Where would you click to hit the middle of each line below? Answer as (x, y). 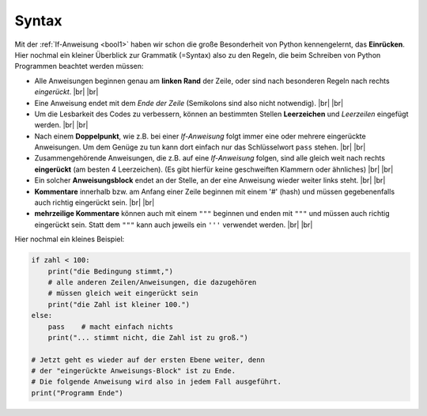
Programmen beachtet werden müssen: (79, 66)
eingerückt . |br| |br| (66, 92)
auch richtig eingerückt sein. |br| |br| (94, 202)
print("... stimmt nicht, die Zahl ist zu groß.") (148, 337)
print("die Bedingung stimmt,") (111, 271)
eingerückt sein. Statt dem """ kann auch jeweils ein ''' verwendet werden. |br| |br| (174, 225)
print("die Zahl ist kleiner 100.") (119, 304)
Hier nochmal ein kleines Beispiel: (70, 239)
